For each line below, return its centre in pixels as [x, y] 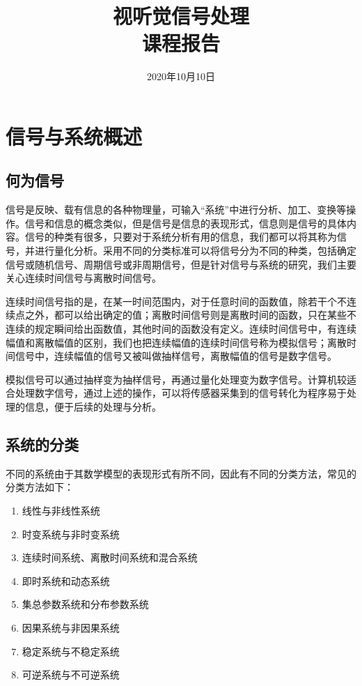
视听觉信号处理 [181, 16]
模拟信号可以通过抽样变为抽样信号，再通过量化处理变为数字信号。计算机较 [176, 379]
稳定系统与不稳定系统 [71, 651]
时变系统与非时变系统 [71, 534]
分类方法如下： [40, 487]
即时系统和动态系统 [66, 580]
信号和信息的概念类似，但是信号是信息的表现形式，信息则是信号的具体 [186, 223]
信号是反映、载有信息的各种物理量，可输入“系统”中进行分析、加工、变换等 [176, 209]
